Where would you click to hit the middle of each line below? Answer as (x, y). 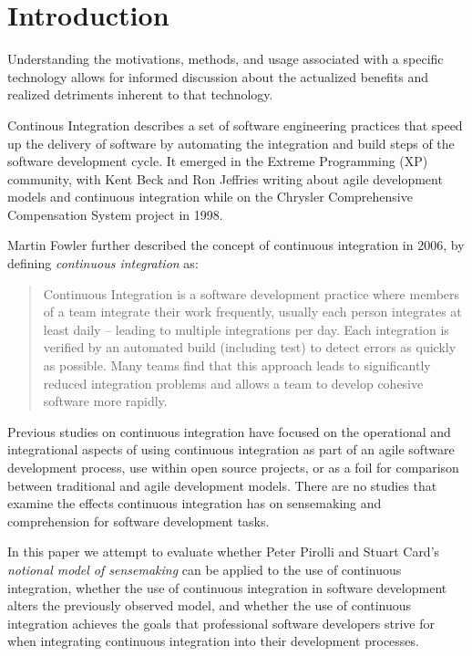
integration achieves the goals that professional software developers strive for (221, 623)
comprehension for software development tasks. (139, 521)
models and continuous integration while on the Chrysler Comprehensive (210, 197)
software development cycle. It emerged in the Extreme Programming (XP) (218, 161)
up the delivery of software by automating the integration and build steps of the (231, 143)
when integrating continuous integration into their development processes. (213, 641)
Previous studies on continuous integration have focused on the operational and (229, 431)
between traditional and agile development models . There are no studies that (222, 485)
